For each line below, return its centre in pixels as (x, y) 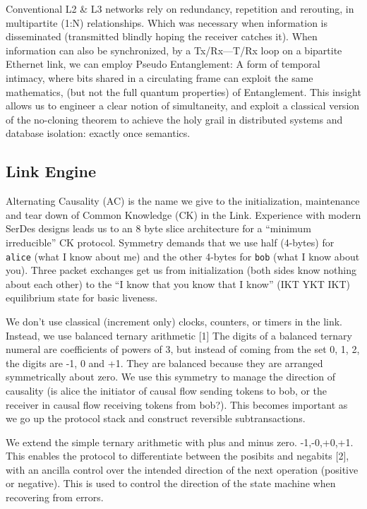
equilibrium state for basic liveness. (82, 298)
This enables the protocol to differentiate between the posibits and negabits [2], (178, 456)
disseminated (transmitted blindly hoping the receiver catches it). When (162, 36)
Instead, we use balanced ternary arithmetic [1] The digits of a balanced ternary (179, 335)
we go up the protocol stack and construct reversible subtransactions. (156, 418)
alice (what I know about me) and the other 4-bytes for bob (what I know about (183, 256)
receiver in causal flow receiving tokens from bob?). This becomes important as (177, 404)
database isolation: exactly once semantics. (98, 133)
